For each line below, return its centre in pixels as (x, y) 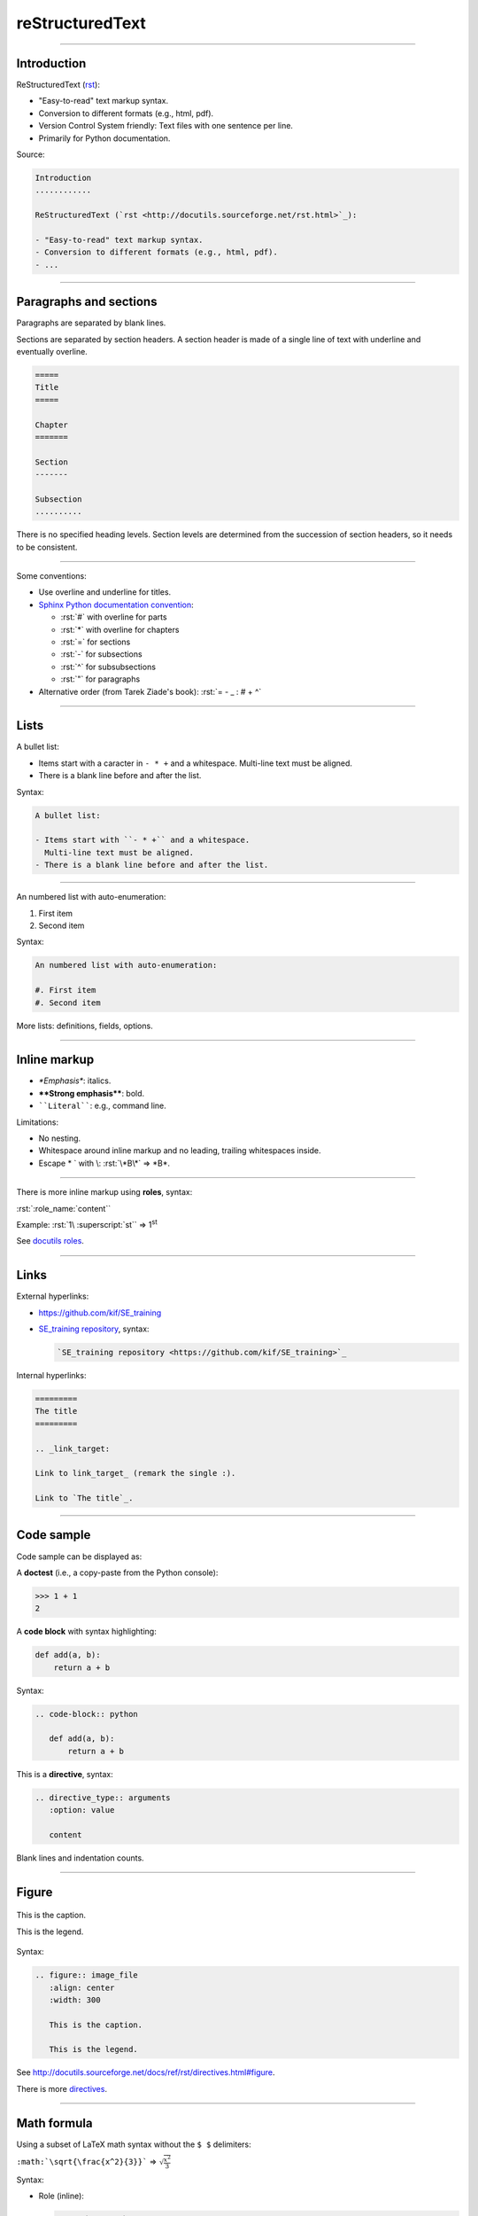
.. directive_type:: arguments (103, 1798)
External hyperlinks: (53, 1296)
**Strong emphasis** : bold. (92, 1093)
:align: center (82, 1987)
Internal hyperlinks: (51, 1375)
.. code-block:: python (87, 1714)
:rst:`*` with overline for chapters (120, 629)
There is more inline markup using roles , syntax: (104, 1192)
